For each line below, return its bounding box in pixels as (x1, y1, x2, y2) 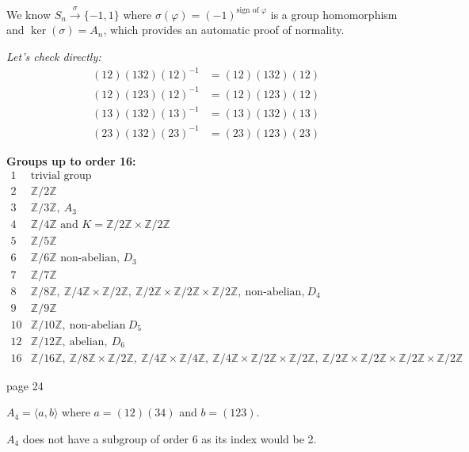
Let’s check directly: (6, 47, 101, 64)
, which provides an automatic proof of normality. (103, 21, 345, 38)
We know (6, 6, 51, 22)
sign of (236, 6, 259, 15)
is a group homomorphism (270, 6, 398, 22)
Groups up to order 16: (6, 152, 136, 169)
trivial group (30, 170, 92, 182)
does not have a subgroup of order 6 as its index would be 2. (22, 430, 317, 446)
